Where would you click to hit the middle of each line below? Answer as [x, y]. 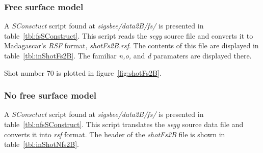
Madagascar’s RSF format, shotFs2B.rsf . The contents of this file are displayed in [131, 45]
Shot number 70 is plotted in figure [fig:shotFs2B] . [83, 72]
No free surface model [50, 95]
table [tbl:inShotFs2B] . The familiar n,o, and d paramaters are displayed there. [128, 55]
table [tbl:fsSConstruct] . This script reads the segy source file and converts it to [129, 35]
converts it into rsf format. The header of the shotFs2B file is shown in [115, 134]
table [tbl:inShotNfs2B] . [42, 144]
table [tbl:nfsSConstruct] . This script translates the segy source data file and [124, 124]
